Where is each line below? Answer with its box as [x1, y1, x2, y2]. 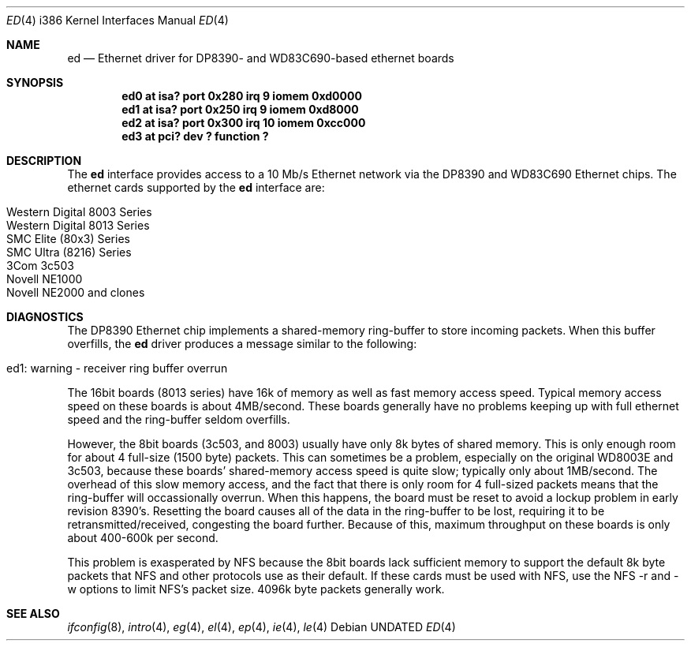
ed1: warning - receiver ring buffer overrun [6, 361, 228, 375]
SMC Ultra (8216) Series [6, 245, 132, 259]
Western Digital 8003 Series [6, 205, 152, 219]
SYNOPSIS [6, 76, 64, 89]
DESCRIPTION [6, 154, 82, 167]
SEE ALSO [6, 607, 60, 620]
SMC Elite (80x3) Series [6, 232, 130, 245]
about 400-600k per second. [67, 531, 219, 544]
